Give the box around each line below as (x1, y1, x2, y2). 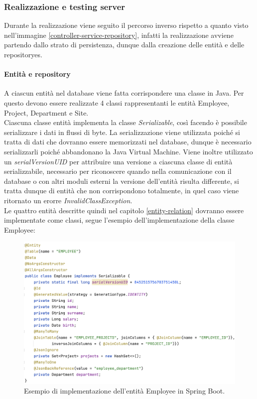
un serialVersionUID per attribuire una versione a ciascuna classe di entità (4, 156, 233, 166)
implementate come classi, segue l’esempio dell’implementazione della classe (4, 215, 235, 225)
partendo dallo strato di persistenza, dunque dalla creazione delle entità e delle (4, 39, 245, 50)
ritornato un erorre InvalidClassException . (4, 195, 132, 205)
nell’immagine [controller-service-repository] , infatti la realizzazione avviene (4, 29, 234, 40)
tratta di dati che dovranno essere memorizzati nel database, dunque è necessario (4, 136, 252, 147)
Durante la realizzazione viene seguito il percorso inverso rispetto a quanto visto (4, 20, 249, 30)
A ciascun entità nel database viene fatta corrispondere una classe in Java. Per (4, 88, 244, 98)
